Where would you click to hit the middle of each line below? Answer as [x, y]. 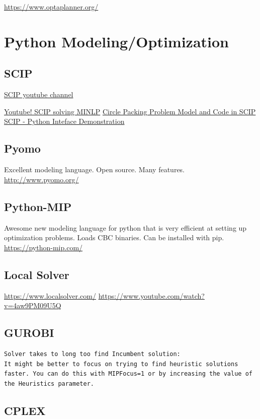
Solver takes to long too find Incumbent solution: [92, 354]
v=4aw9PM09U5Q [33, 305]
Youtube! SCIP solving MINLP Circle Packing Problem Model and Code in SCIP [130, 111]
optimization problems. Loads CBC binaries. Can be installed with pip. [114, 237]
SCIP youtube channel [39, 94]
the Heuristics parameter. [49, 383]
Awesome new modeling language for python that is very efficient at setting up [125, 227]
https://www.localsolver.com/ [50, 295]
